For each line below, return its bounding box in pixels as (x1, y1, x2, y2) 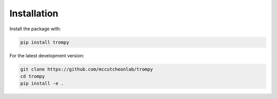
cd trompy (20, 73, 45, 79)
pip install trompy (20, 39, 69, 45)
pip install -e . (20, 81, 64, 87)
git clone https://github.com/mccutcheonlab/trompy (20, 66, 153, 72)
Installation (9, 8, 58, 19)
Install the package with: (9, 26, 62, 32)
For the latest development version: (9, 52, 85, 58)
